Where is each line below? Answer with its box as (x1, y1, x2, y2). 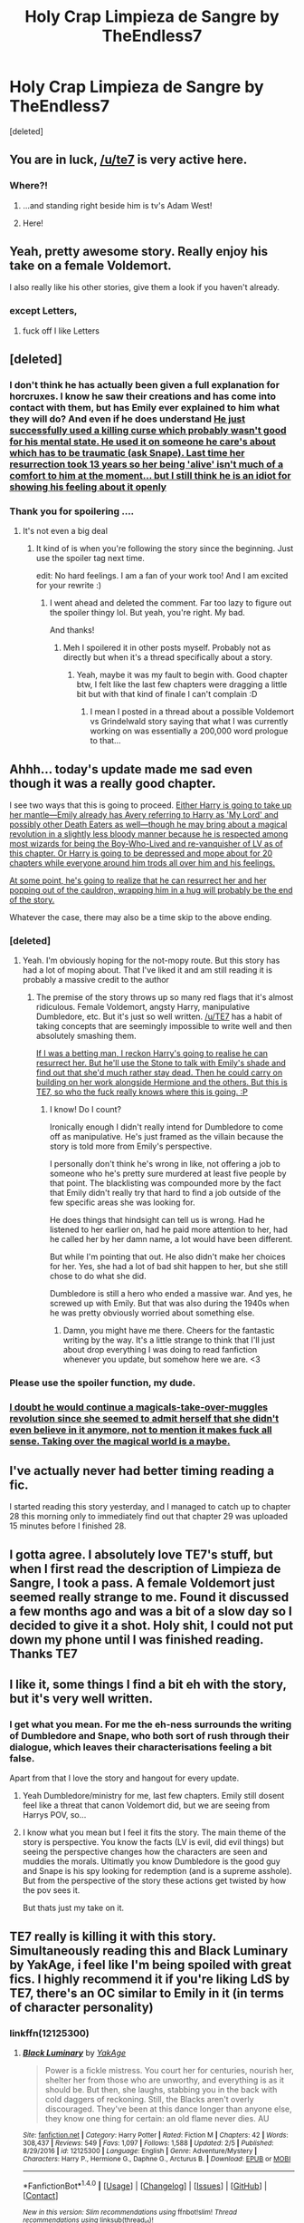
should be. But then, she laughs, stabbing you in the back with (44, 2083, 278, 2095)
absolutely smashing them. (35, 1031, 138, 1042)
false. (9, 1752, 35, 1764)
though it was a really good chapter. (9, 775, 216, 791)
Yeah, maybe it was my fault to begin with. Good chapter (76, 669, 288, 681)
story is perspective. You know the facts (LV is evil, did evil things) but (22, 1837, 284, 1848)
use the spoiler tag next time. (35, 553, 145, 564)
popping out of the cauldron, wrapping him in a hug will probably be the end (9, 885, 293, 896)
